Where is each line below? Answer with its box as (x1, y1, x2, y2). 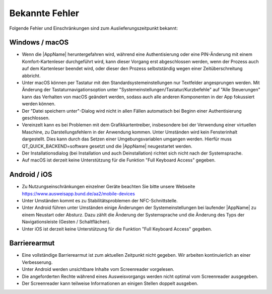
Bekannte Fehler (9, 8, 80, 19)
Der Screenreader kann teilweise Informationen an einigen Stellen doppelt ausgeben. (22, 280, 198, 286)
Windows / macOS (9, 38, 69, 47)
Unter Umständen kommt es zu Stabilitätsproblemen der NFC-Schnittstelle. (22, 198, 178, 203)
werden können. (22, 101, 56, 107)
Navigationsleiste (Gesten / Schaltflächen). (22, 219, 111, 225)
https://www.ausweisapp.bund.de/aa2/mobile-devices (22, 190, 135, 196)
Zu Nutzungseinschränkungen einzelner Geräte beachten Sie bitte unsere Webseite (22, 184, 195, 190)
